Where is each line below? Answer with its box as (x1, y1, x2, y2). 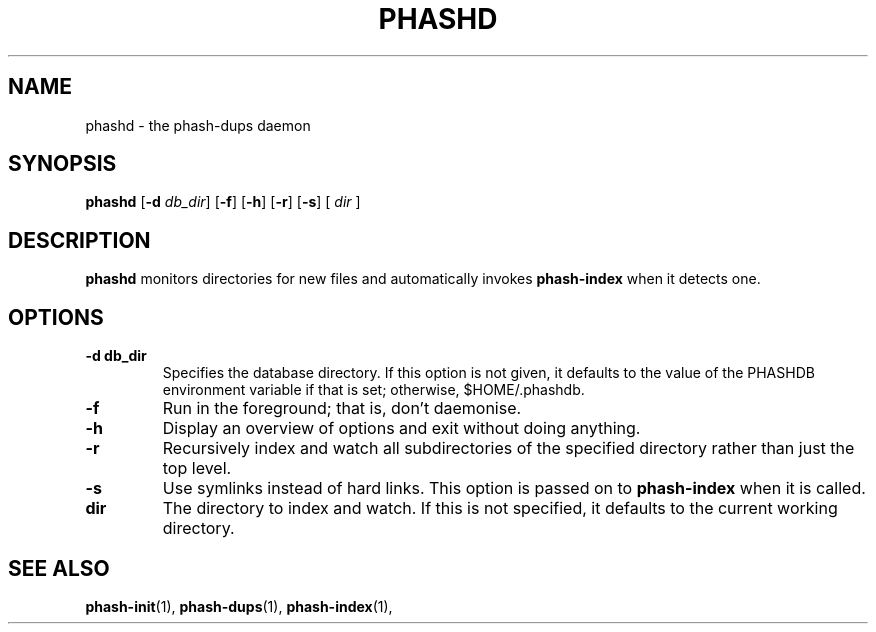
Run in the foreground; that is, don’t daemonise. (162, 398, 522, 419)
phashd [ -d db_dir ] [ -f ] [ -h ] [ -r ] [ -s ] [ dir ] (85, 193, 361, 211)
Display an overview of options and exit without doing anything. (162, 418, 641, 439)
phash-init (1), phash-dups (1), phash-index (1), (85, 597, 393, 615)
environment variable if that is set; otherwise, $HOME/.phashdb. (162, 381, 585, 399)
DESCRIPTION (8, 227, 151, 253)
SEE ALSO (8, 555, 110, 581)
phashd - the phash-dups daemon (85, 116, 311, 134)
